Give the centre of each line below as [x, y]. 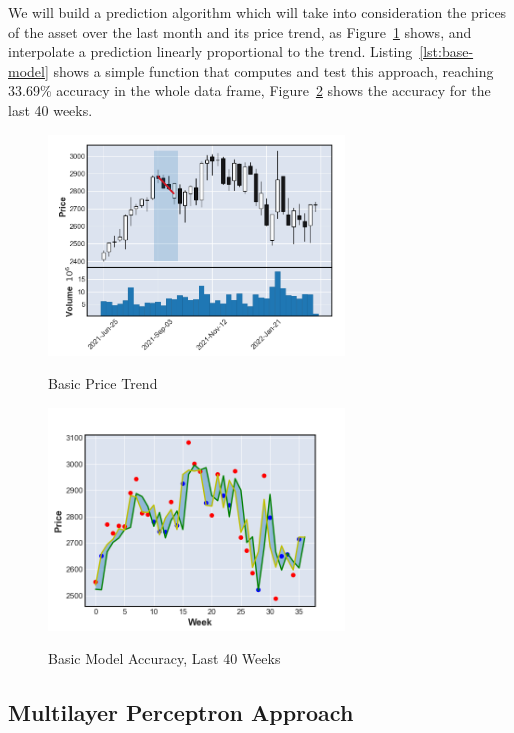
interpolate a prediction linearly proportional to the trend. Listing [210, 51]
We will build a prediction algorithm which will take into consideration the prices [257, 12]
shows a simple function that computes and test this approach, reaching [273, 70]
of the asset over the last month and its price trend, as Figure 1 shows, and [240, 31]
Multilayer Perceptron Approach [181, 712]
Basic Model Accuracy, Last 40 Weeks [164, 658]
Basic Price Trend [103, 383]
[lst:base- [446, 51]
